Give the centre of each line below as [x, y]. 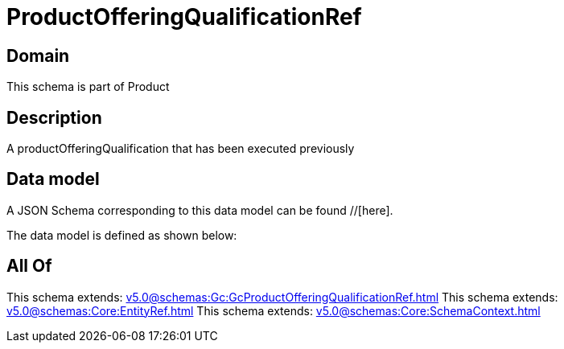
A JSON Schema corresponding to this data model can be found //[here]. [200, 210]
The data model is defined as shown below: [122, 235]
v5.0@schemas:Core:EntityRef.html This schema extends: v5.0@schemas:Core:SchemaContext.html [274, 310]
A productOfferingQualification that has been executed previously [181, 149]
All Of [29, 266]
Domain [38, 55]
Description [54, 117]
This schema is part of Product [88, 87]
